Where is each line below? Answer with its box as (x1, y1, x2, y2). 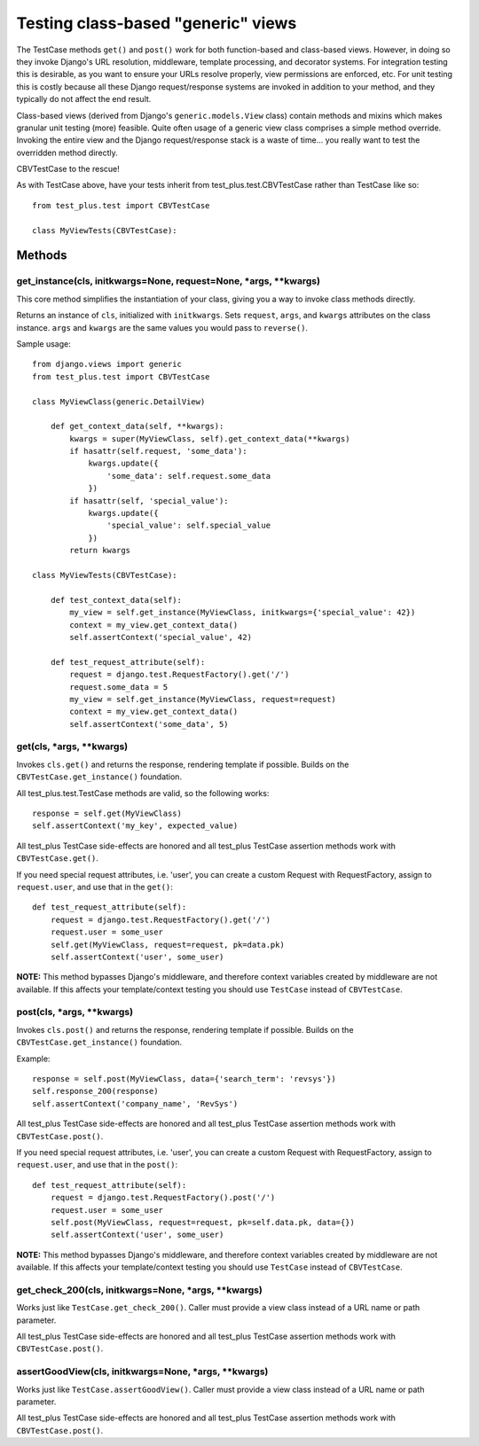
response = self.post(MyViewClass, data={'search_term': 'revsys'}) (32, 1074, 336, 1083)
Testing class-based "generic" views (16, 13, 297, 33)
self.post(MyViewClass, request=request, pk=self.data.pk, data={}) (50, 1217, 355, 1227)
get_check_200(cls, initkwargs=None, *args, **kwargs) (16, 1284, 263, 1296)
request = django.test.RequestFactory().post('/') (50, 1192, 276, 1203)
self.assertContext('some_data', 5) (69, 719, 230, 729)
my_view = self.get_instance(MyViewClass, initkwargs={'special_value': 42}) (69, 607, 416, 618)
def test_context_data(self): (50, 595, 182, 605)
